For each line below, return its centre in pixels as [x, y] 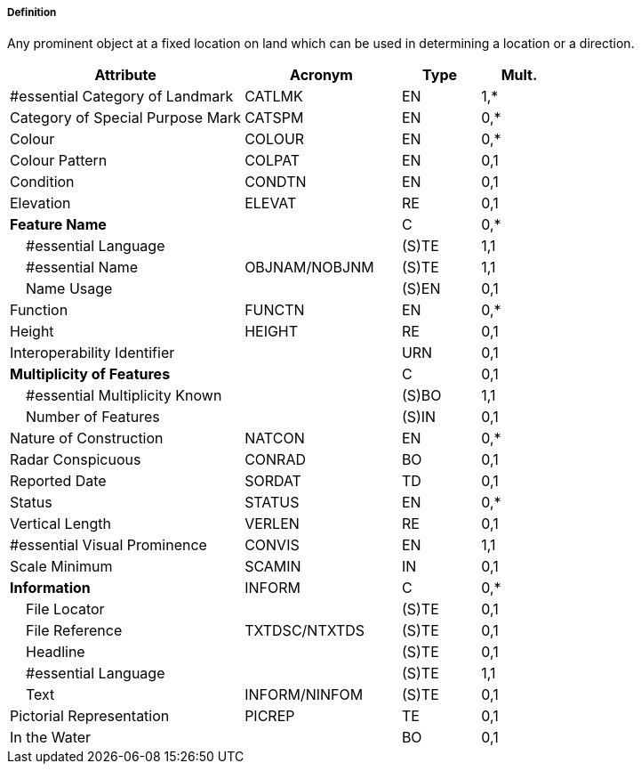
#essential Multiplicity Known [124, 396]
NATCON [275, 438]
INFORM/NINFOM [304, 695]
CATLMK [274, 97]
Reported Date [58, 481]
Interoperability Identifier [92, 353]
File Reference [74, 631]
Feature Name [58, 225]
